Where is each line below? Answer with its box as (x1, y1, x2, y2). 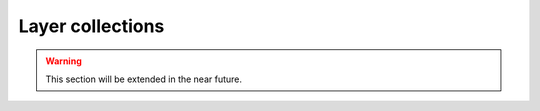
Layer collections (18, 15, 165, 37)
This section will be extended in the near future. (45, 73, 243, 85)
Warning (45, 55, 82, 67)
